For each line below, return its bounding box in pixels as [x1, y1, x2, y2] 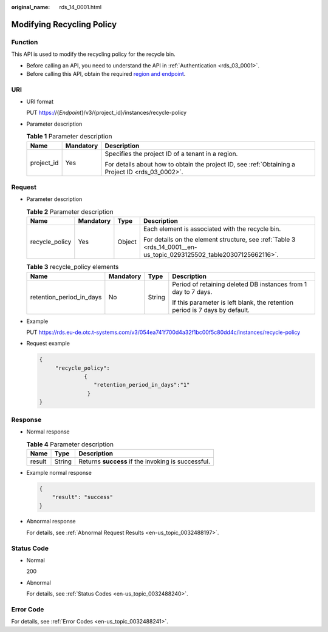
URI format [26, 98, 54, 106]
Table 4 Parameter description [26, 440, 114, 449]
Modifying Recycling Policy [11, 19, 117, 30]
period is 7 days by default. [172, 305, 250, 314]
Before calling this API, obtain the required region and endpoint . [26, 70, 186, 77]
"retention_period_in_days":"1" [93, 381, 190, 389]
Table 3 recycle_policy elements [26, 263, 119, 271]
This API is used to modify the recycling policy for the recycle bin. [11, 50, 176, 58]
